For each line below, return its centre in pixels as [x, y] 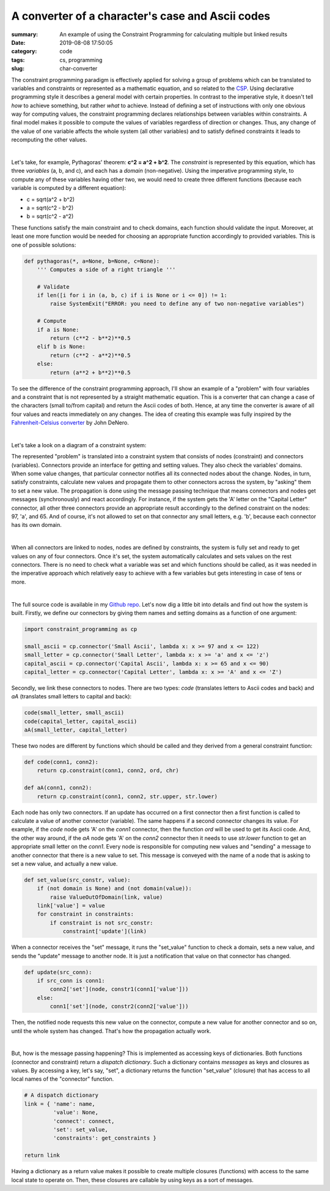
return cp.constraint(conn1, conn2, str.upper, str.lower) [127, 796]
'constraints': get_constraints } [105, 1138]
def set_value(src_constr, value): [77, 880]
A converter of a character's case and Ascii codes [141, 16]
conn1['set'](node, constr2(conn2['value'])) [119, 1007]
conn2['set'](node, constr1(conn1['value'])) [119, 989]
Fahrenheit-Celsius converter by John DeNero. [70, 423]
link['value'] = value [71, 906]
